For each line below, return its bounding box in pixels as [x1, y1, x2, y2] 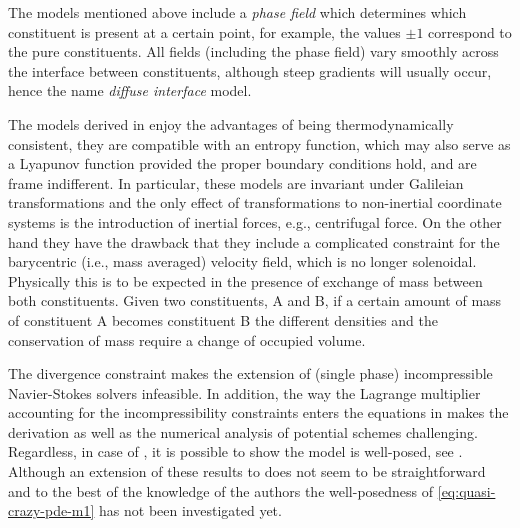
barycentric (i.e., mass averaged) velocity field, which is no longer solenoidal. [8, 251, 477, 272]
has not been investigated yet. [99, 500, 282, 521]
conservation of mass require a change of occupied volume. [8, 329, 366, 350]
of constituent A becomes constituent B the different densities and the [8, 309, 438, 330]
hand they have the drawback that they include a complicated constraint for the [8, 231, 500, 252]
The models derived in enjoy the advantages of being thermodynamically [8, 113, 454, 134]
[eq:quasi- [437, 480, 496, 501]
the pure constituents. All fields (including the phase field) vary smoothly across [8, 41, 499, 62]
